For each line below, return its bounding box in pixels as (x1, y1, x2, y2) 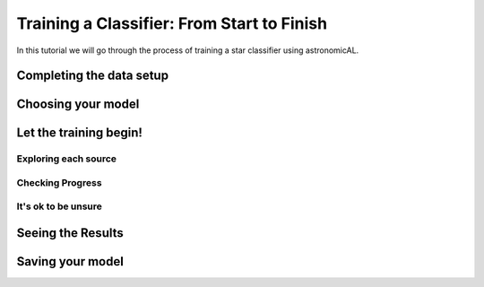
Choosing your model (16, 97, 140, 112)
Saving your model (16, 254, 125, 269)
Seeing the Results (16, 225, 125, 241)
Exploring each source (16, 152, 117, 165)
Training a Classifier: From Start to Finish (16, 13, 327, 33)
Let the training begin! (16, 126, 143, 141)
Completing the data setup (16, 68, 169, 83)
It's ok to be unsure (16, 200, 103, 213)
